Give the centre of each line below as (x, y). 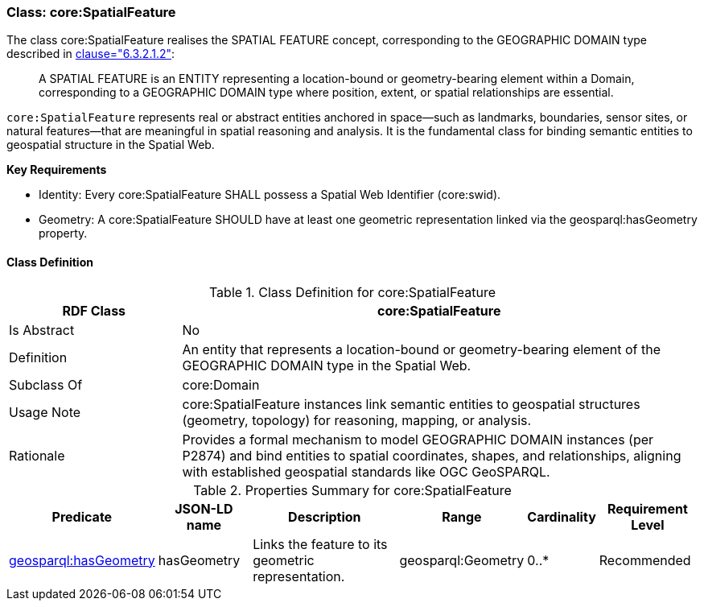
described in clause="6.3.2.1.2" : (91, 54)
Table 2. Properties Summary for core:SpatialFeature (352, 490)
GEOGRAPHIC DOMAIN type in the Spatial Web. (327, 365)
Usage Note (45, 412)
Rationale (37, 455)
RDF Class (94, 310)
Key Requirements (57, 170)
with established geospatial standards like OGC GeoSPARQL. (366, 471)
